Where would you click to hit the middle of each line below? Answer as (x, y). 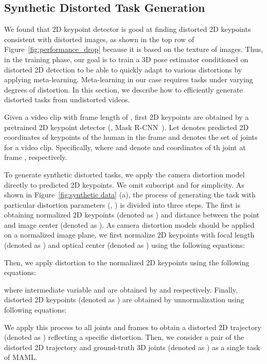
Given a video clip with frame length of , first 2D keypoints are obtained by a (127, 116)
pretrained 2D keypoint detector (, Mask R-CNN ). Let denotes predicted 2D (127, 127)
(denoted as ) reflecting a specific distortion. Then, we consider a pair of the (124, 337)
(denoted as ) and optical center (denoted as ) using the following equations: (124, 245)
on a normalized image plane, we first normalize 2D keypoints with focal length (129, 235)
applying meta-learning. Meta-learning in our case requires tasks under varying (129, 79)
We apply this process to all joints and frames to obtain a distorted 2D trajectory (133, 327)
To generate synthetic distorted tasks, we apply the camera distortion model (124, 174)
